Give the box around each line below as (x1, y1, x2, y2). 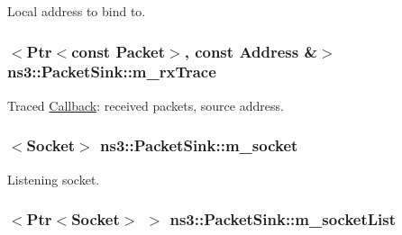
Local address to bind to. (7, 2, 146, 20)
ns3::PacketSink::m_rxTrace (7, 60, 216, 83)
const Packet (71, 40, 166, 62)
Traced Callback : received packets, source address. (7, 95, 284, 114)
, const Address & (184, 40, 318, 62)
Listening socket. (7, 169, 100, 188)
